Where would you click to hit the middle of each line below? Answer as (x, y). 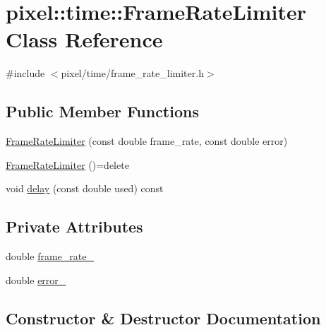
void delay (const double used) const (85, 188)
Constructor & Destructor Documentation (163, 318)
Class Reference (84, 39)
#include (25, 73)
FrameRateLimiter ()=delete (67, 164)
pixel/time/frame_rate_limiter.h (132, 73)
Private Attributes (74, 226)
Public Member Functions (102, 111)
